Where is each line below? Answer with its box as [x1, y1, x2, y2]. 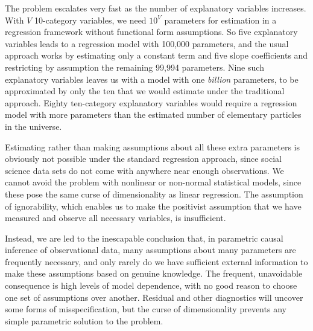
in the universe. [5, 120, 62, 132]
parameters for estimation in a [164, 13, 277, 26]
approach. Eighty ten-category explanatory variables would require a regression [5, 96, 297, 109]
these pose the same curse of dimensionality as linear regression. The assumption [5, 187, 303, 200]
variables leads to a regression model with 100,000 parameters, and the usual [5, 37, 289, 50]
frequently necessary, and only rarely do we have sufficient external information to [5, 255, 308, 268]
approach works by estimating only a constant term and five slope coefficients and [5, 49, 308, 62]
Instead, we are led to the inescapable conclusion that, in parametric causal [5, 231, 283, 244]
